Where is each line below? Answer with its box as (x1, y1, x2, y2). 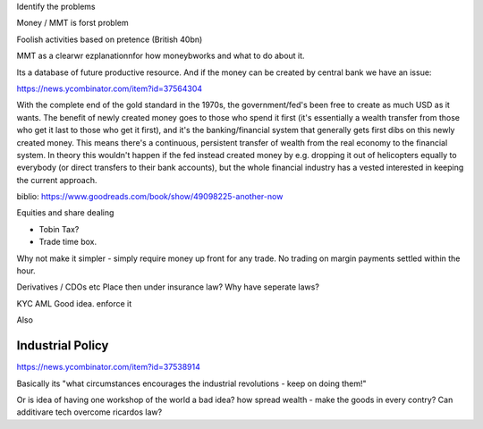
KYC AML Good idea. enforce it (16, 298, 132, 308)
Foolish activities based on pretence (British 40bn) (16, 34, 203, 45)
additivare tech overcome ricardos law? (16, 407, 163, 417)
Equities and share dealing (16, 207, 114, 218)
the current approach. (16, 174, 97, 185)
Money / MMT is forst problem (16, 18, 129, 29)
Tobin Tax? (38, 223, 80, 234)
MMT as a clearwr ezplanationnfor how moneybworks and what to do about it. (16, 50, 305, 62)
